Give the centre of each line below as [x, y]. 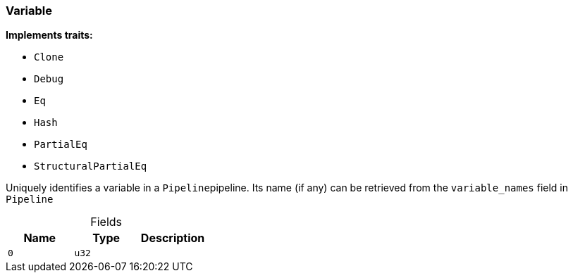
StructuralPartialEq [91, 166]
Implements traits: [49, 35]
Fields [106, 222]
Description [173, 238]
